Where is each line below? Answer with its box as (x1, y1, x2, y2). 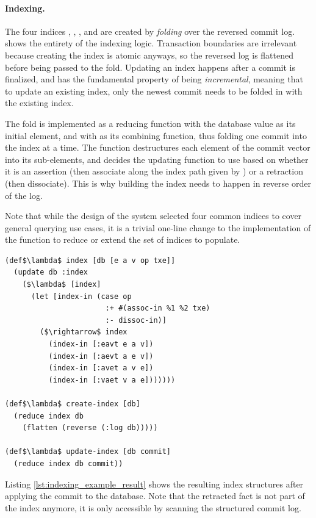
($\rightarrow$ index (40, 328, 127, 337)
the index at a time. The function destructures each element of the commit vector (5, 141, 311, 154)
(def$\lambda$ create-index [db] (5, 400, 140, 409)
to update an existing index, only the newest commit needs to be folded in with (5, 84, 303, 97)
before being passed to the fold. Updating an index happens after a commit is (5, 60, 296, 73)
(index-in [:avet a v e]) (48, 364, 154, 373)
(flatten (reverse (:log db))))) (22, 423, 158, 433)
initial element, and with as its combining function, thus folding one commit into (5, 129, 307, 142)
